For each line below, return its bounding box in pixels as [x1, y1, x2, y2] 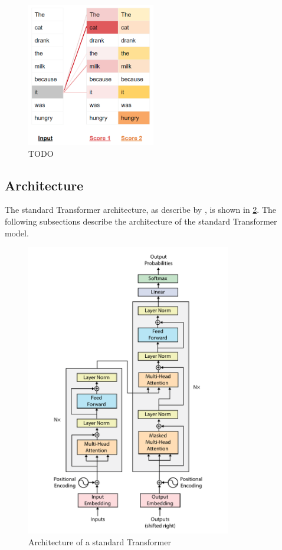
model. [5, 226, 29, 239]
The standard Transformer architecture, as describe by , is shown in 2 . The [5, 203, 277, 216]
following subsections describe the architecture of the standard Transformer [5, 215, 277, 228]
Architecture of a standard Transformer [28, 535, 171, 548]
